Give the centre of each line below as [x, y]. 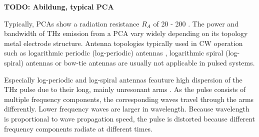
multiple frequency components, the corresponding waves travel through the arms [129, 99]
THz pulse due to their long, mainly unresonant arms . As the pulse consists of [125, 89]
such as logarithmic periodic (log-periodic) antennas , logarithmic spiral [114, 53]
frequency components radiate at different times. [78, 128]
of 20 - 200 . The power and [196, 23]
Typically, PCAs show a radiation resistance [72, 23]
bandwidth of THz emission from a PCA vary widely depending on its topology [126, 33]
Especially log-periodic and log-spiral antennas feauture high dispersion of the [123, 79]
